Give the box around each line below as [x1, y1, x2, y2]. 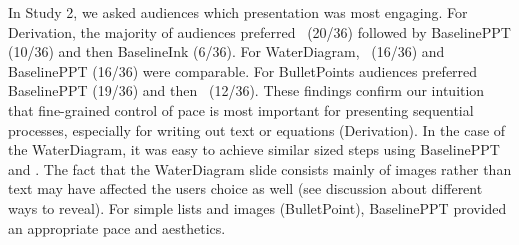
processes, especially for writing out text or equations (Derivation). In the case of [8, 119, 506, 140]
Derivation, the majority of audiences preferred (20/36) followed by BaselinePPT [8, 21, 511, 42]
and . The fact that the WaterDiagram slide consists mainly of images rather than [8, 158, 512, 179]
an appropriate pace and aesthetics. [8, 217, 226, 238]
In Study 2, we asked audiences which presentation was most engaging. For [8, 2, 468, 22]
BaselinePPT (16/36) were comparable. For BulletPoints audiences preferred [8, 60, 478, 81]
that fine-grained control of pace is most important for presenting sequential [8, 99, 474, 120]
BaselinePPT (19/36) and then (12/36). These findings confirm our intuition [8, 80, 485, 101]
